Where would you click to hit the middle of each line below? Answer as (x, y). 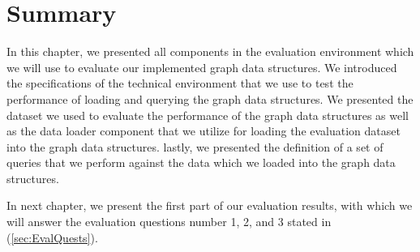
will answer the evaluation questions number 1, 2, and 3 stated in (169, 222)
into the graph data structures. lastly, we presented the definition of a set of (195, 146)
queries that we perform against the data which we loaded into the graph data (201, 162)
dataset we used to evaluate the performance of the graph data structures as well (208, 115)
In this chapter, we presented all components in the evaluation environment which (210, 51)
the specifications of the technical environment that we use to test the (180, 83)
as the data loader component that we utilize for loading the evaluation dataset (204, 131)
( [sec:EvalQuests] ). (52, 237)
